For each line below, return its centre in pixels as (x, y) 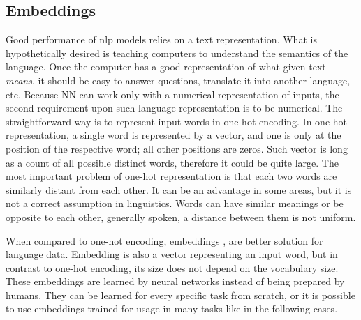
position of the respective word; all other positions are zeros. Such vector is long (177, 148)
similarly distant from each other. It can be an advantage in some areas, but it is (179, 189)
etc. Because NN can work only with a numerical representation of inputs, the (172, 94)
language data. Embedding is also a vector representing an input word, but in (172, 254)
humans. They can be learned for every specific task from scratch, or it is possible (180, 295)
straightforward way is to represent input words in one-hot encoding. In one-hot (177, 121)
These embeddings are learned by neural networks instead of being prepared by (175, 281)
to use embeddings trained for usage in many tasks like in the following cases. (172, 308)
